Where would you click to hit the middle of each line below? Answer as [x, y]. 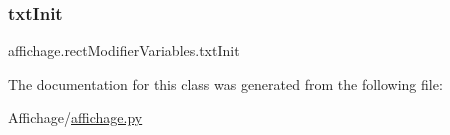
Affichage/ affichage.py [75, 117]
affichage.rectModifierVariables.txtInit [124, 50]
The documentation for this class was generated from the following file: [225, 83]
